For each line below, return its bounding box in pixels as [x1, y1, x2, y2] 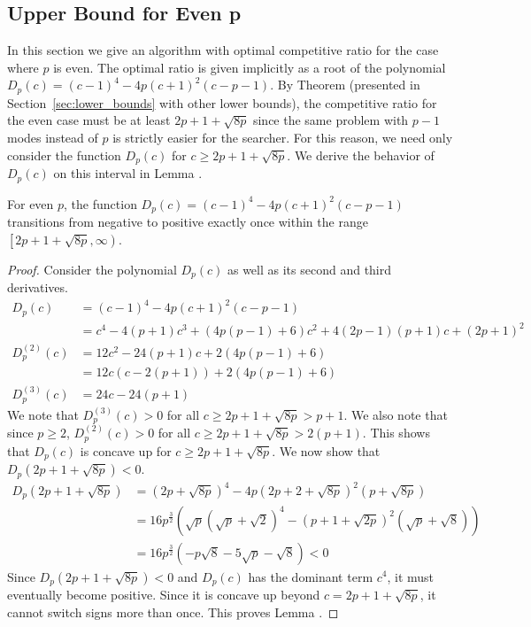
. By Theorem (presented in [270, 75, 420, 94]
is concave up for [80, 441, 172, 460]
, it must [387, 567, 435, 585]
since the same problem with [252, 111, 409, 129]
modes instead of [7, 128, 98, 147]
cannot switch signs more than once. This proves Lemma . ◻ [7, 602, 339, 621]
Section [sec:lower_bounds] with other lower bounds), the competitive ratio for [7, 93, 437, 112]
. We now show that [272, 441, 381, 460]
